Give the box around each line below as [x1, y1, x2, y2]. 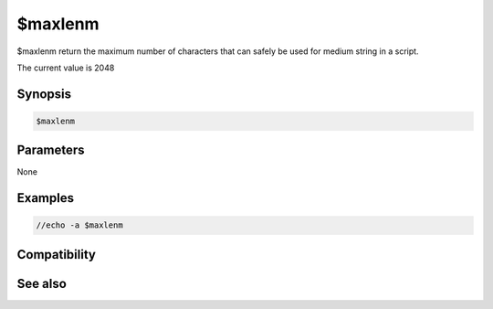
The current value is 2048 [16, 62, 115, 73]
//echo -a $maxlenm [36, 220, 123, 230]
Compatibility [16, 247, 96, 262]
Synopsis [16, 86, 72, 101]
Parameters [16, 143, 85, 158]
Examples [16, 190, 75, 206]
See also [16, 275, 68, 292]
